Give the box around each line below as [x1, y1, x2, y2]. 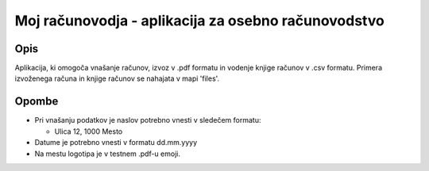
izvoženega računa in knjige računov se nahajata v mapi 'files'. [14, 74, 220, 83]
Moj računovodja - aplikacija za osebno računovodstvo [14, 12, 385, 29]
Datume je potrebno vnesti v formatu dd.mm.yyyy [34, 138, 198, 147]
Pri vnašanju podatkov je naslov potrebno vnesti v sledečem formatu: [34, 116, 261, 125]
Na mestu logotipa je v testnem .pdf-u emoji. [34, 149, 180, 158]
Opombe [14, 95, 59, 108]
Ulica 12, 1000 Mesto [54, 127, 123, 136]
